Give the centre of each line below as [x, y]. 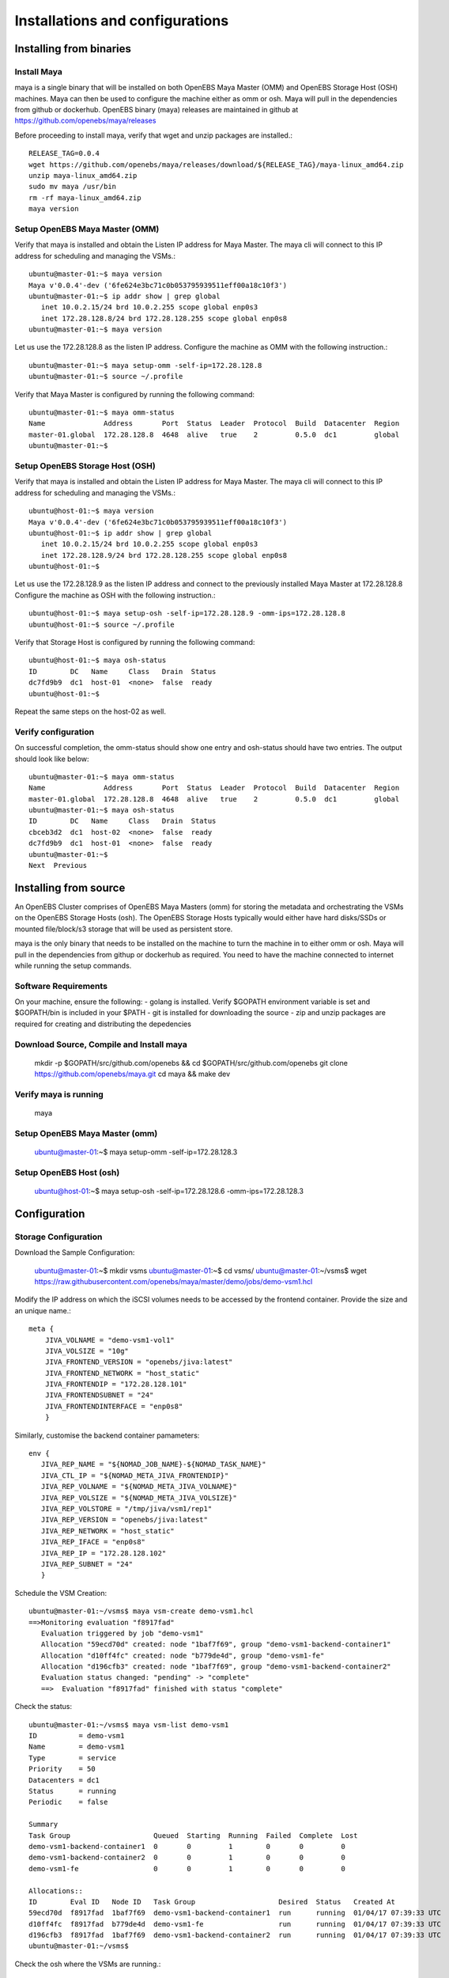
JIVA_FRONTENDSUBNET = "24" [99, 1395]
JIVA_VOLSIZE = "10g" [87, 1351]
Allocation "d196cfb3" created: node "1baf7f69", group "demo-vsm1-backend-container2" [216, 1667]
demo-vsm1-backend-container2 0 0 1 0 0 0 [187, 1858]
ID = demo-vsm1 [77, 1736]
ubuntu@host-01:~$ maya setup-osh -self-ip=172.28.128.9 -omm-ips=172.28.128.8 [187, 614]
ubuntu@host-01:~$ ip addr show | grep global [121, 533]
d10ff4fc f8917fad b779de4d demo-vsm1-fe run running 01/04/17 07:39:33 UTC [235, 1924]
